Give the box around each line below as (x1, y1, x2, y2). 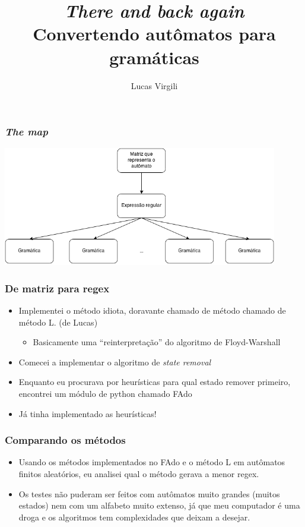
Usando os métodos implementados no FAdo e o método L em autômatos (18, 456, 285, 468)
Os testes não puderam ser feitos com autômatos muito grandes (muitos (18, 487, 280, 500)
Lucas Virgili (131, 79, 178, 91)
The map (5, 124, 48, 139)
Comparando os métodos (5, 433, 126, 447)
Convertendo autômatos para (33, 21, 276, 46)
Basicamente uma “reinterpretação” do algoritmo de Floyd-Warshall (33, 336, 281, 348)
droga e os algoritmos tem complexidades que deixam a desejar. (18, 510, 250, 523)
